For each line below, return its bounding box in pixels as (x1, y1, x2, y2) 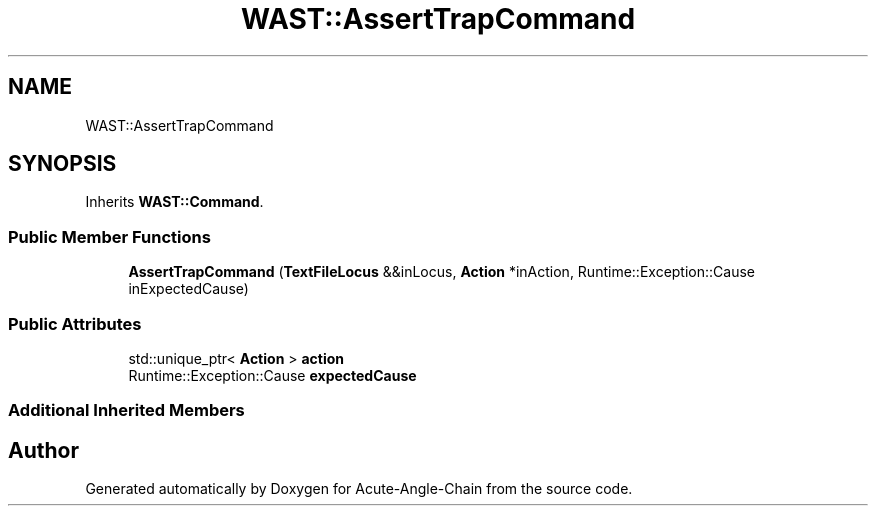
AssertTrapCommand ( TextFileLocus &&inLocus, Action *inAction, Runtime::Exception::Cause (128, 263, 755, 281)
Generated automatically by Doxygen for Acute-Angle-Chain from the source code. (85, 480, 633, 498)
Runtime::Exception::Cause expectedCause (128, 366, 417, 384)
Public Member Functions (8, 226, 211, 247)
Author (8, 437, 79, 463)
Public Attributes (8, 313, 142, 334)
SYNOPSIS (8, 151, 117, 177)
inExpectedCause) (128, 280, 249, 298)
